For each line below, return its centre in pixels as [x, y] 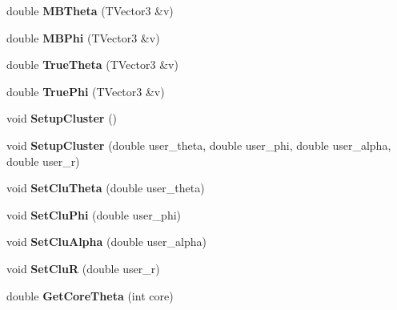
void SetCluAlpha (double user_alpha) [106, 242]
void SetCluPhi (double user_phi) [94, 214]
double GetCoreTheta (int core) [90, 295]
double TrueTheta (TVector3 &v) [92, 64]
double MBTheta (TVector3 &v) [90, 10]
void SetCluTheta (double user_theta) [106, 188]
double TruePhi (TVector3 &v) [86, 91]
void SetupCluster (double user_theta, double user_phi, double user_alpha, [199, 145]
